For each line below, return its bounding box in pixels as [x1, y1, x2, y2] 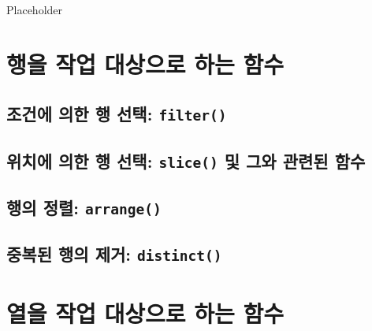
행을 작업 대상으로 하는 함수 [6, 47, 285, 80]
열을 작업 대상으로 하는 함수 [6, 296, 285, 329]
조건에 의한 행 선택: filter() [6, 102, 227, 126]
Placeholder [6, 2, 63, 17]
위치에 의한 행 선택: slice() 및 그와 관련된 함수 [6, 148, 366, 173]
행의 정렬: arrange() [6, 195, 162, 220]
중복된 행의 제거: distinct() [6, 242, 222, 266]
